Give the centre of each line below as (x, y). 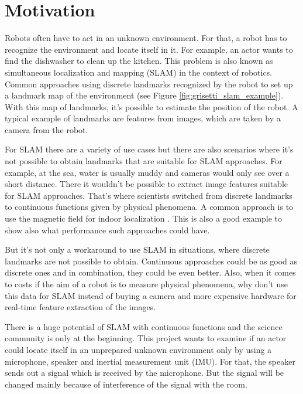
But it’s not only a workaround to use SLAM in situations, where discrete (137, 249)
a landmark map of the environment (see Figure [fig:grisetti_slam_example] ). (144, 95)
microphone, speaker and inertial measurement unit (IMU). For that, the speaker (150, 361)
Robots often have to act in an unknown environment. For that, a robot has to (146, 38)
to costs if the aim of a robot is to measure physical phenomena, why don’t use (146, 284)
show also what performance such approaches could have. (107, 230)
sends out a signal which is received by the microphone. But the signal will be (144, 373)
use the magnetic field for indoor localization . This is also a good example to (144, 218)
